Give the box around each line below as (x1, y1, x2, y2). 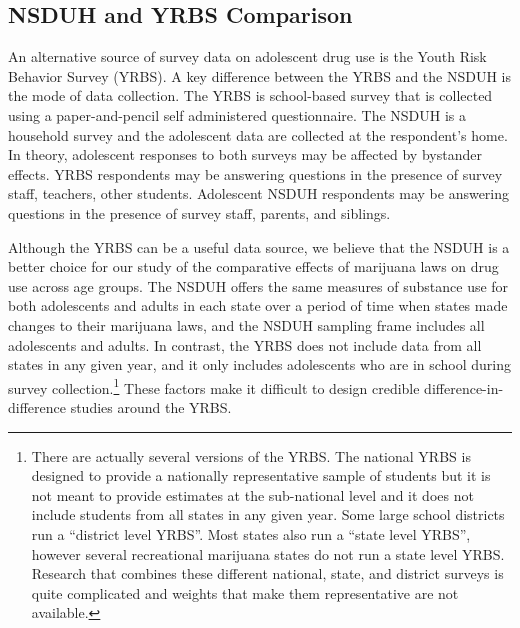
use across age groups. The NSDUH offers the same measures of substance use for (8, 275, 509, 296)
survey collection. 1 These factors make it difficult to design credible (8, 374, 420, 398)
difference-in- (424, 377, 504, 398)
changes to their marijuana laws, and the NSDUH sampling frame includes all (8, 314, 485, 335)
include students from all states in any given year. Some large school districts (31, 504, 505, 525)
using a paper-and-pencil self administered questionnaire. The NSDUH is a (8, 104, 467, 125)
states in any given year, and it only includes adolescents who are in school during (8, 354, 512, 375)
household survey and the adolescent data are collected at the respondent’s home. (8, 124, 508, 145)
